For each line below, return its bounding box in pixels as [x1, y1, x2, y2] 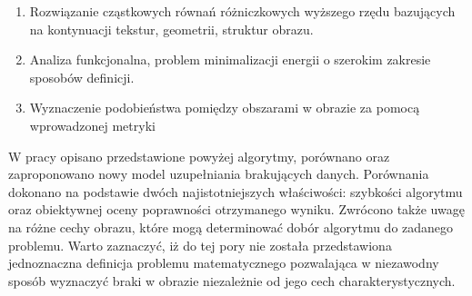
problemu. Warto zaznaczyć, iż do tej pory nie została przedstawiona [8, 235, 392, 254]
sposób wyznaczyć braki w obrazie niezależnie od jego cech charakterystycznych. [8, 271, 456, 290]
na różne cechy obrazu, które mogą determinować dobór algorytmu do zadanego [8, 217, 454, 236]
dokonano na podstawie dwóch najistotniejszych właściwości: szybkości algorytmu [8, 182, 463, 201]
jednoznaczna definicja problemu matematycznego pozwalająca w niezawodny [8, 253, 439, 272]
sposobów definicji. [29, 67, 135, 86]
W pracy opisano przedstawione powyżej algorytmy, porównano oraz [8, 146, 390, 165]
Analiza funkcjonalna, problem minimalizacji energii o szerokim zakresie [29, 50, 431, 69]
